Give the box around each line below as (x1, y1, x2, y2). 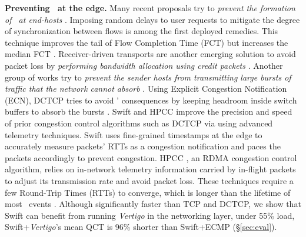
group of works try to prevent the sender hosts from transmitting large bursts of (5, 71, 291, 83)
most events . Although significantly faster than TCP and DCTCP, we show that (5, 198, 301, 210)
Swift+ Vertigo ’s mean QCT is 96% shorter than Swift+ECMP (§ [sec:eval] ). (5, 221, 277, 233)
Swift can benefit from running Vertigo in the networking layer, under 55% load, (5, 209, 295, 221)
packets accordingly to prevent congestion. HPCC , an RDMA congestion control (5, 151, 297, 163)
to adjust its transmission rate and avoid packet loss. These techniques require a (5, 174, 294, 186)
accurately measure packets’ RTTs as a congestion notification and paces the (5, 140, 281, 152)
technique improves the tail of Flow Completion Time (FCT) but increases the (5, 36, 288, 48)
